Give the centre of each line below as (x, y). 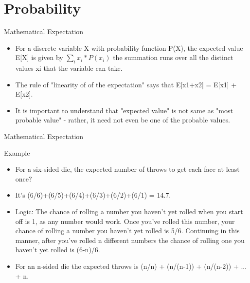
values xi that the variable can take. (69, 68)
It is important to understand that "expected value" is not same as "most (124, 110)
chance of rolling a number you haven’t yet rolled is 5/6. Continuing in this (127, 231)
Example (17, 152)
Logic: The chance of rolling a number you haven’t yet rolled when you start (129, 212)
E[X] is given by (39, 57)
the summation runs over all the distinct (173, 57)
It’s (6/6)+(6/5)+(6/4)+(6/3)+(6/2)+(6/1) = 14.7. (93, 195)
